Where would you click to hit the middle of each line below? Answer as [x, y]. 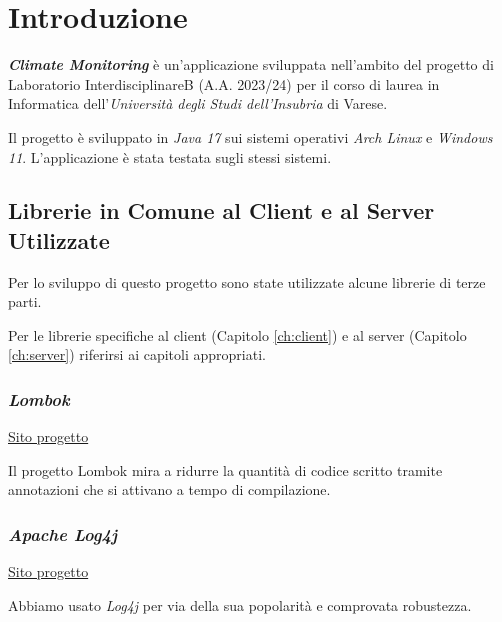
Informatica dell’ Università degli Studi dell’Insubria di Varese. [198, 103]
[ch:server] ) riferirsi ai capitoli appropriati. [137, 354]
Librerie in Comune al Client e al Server [221, 210]
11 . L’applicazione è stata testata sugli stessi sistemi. [170, 156]
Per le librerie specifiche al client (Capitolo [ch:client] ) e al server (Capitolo [237, 334]
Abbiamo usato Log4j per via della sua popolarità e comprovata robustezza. [240, 604]
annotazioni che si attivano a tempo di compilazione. [169, 489]
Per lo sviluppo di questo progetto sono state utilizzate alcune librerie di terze [247, 281]
